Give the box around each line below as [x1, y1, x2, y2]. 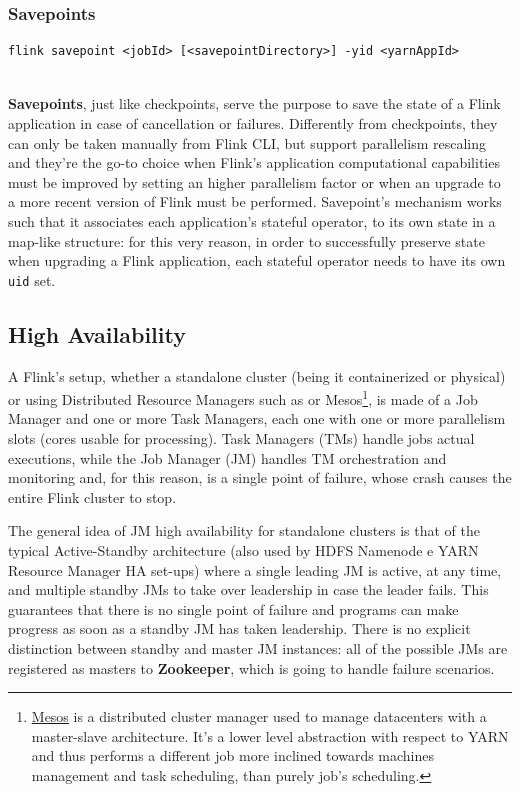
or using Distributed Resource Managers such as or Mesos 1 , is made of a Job [8, 386, 478, 409]
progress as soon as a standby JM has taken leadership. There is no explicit [8, 618, 471, 639]
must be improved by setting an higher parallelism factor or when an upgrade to [8, 171, 501, 192]
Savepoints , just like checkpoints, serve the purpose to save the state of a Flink [8, 93, 501, 114]
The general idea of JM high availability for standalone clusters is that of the [8, 520, 480, 541]
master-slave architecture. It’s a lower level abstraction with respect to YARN [31, 725, 509, 746]
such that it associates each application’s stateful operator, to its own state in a [8, 210, 496, 231]
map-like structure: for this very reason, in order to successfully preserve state [8, 230, 485, 251]
